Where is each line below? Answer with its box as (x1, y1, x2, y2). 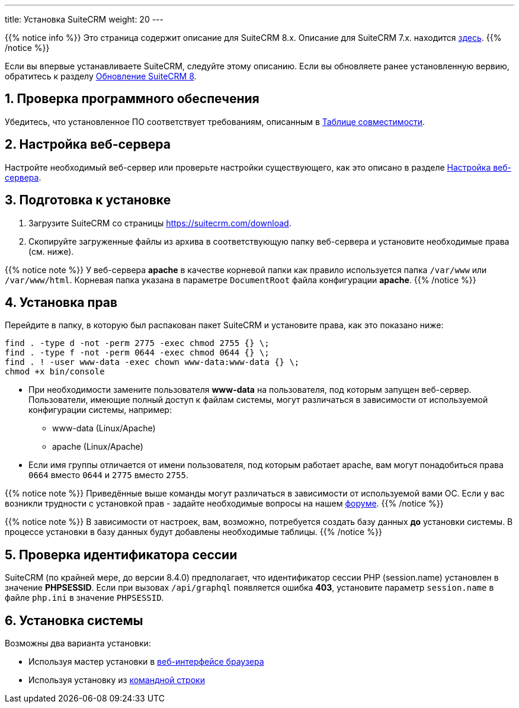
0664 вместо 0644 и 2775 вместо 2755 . (28, 470, 188, 480)
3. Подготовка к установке (5, 193, 171, 208)
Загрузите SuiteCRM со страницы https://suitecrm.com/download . (28, 217, 291, 228)
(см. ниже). (28, 246, 74, 257)
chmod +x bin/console (5, 367, 105, 377)
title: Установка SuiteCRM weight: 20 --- (5, 14, 164, 24)
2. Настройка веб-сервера (5, 137, 171, 152)
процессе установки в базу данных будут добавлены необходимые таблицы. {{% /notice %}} (5, 527, 382, 537)
